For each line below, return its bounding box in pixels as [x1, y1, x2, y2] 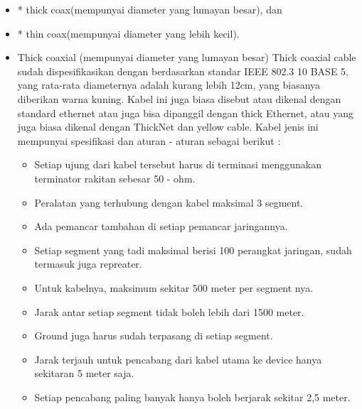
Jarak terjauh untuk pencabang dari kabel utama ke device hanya [34, 351, 322, 366]
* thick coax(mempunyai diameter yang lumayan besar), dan [17, 2, 282, 16]
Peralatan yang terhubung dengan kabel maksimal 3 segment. [34, 195, 304, 209]
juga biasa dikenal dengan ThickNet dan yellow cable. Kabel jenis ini [17, 119, 319, 134]
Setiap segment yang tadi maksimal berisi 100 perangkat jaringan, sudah [34, 242, 352, 257]
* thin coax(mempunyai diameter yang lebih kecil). [17, 26, 240, 40]
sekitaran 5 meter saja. [34, 366, 134, 381]
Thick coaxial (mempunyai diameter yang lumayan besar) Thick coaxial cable [17, 50, 356, 65]
